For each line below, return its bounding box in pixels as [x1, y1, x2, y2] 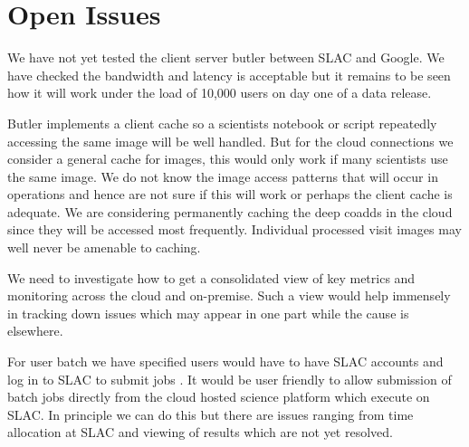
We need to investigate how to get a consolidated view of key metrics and [7, 268, 416, 287]
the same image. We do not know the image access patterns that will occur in [7, 166, 438, 185]
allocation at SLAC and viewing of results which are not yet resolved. [7, 423, 393, 442]
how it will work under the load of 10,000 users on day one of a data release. [7, 83, 432, 102]
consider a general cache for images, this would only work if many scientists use [7, 149, 448, 168]
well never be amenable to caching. [7, 238, 201, 257]
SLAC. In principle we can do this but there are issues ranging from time [7, 404, 414, 423]
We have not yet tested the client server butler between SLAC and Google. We [7, 48, 445, 67]
